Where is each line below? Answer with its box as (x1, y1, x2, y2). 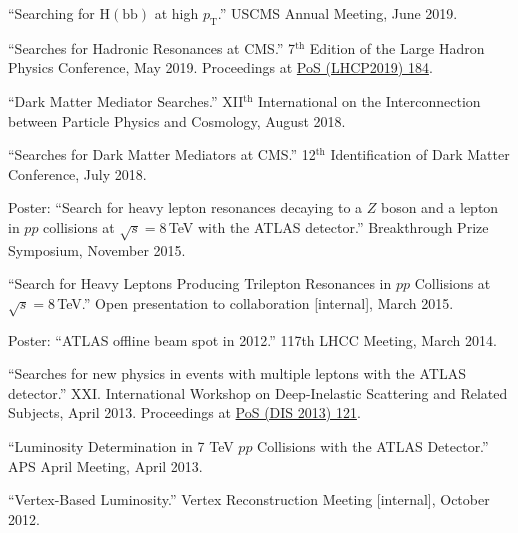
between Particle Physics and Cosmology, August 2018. (8, 110, 346, 131)
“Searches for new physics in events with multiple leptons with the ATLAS (8, 363, 466, 384)
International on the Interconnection (258, 90, 481, 111)
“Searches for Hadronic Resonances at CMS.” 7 (8, 37, 296, 58)
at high (154, 3, 199, 23)
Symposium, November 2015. (8, 239, 186, 260)
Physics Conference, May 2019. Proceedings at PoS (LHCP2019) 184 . (8, 57, 433, 78)
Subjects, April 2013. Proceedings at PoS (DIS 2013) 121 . (8, 402, 361, 423)
